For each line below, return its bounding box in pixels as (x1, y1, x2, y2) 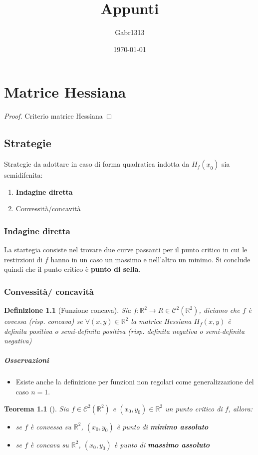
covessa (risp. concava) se (4, 316, 83, 326)
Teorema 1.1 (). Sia (4, 403, 69, 413)
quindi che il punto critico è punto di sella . (4, 264, 141, 274)
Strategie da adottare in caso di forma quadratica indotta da (4, 159, 190, 169)
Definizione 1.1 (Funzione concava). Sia (4, 305, 131, 315)
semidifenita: (4, 170, 43, 180)
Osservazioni (4, 355, 49, 365)
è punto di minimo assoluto (116, 421, 209, 431)
